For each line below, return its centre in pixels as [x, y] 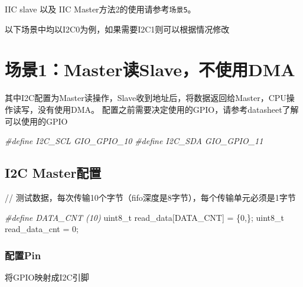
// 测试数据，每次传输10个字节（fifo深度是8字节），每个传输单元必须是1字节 [150, 197]
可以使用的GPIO [36, 121]
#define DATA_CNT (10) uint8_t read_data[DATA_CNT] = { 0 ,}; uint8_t [144, 217]
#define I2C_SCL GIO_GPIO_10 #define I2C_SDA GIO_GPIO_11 [134, 141]
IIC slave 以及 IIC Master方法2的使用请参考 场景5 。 [100, 9]
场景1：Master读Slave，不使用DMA [150, 69]
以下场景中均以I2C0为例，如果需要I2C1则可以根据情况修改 [117, 29]
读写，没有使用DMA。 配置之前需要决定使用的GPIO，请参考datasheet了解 [156, 109]
